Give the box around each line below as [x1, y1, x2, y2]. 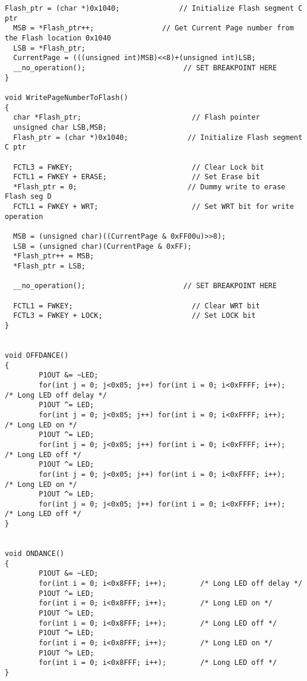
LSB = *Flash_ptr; [13, 43, 86, 52]
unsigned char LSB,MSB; [13, 123, 107, 132]
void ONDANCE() [5, 549, 65, 558]
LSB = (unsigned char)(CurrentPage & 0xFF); [13, 242, 192, 251]
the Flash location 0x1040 [5, 33, 111, 42]
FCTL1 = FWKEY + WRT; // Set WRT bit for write [13, 202, 294, 211]
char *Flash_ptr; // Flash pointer [13, 113, 260, 122]
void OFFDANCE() [5, 351, 69, 360]
